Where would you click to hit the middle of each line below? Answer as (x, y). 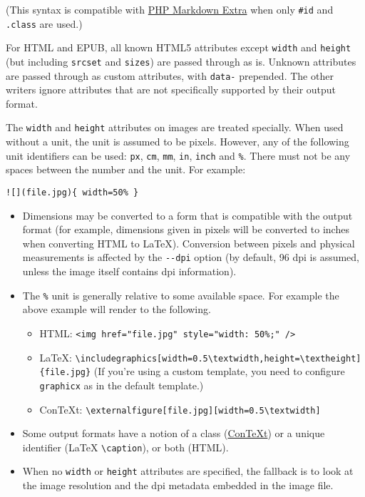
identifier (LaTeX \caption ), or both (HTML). (125, 447)
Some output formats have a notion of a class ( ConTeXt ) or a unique (174, 433)
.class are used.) (44, 23)
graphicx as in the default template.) (122, 385)
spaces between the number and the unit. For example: (126, 169)
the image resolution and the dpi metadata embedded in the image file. (178, 485)
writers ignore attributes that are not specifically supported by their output (171, 89)
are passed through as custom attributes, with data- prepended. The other (170, 75)
